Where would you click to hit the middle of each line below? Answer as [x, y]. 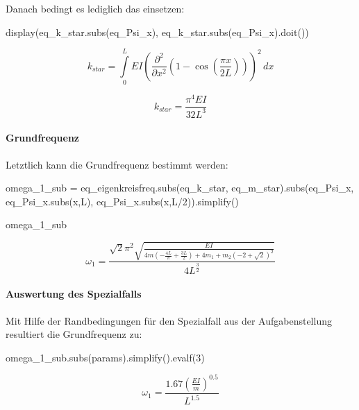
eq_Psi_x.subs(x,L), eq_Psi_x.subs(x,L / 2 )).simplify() [122, 201]
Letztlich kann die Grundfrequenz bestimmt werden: [117, 164]
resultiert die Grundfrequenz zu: [74, 334]
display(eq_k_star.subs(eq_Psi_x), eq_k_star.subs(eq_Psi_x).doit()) [157, 32]
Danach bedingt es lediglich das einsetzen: [95, 8]
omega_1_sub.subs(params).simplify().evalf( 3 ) [105, 357]
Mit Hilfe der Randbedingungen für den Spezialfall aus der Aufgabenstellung [169, 320]
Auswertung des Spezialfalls [74, 294]
